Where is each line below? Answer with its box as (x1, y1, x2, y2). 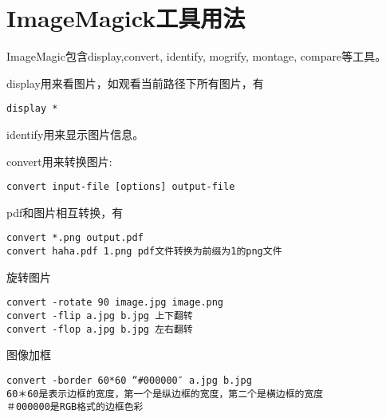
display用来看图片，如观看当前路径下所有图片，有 (6, 74, 264, 91)
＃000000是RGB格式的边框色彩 (6, 401, 144, 413)
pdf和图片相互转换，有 (6, 203, 124, 220)
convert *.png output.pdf (6, 232, 144, 244)
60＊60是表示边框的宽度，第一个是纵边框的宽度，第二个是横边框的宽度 (6, 388, 324, 400)
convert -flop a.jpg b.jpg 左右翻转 (6, 323, 193, 335)
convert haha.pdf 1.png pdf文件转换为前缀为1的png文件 (6, 246, 282, 258)
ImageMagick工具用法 (6, 2, 246, 34)
